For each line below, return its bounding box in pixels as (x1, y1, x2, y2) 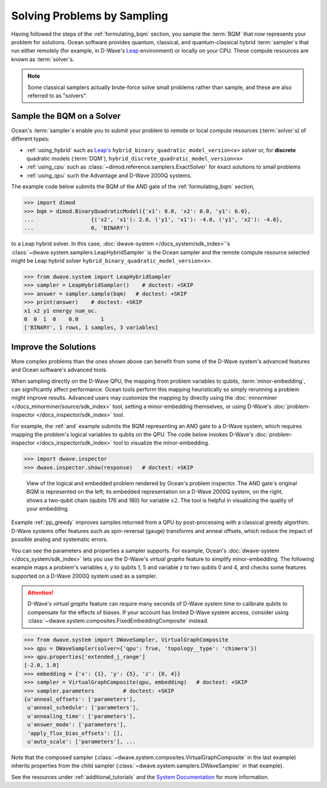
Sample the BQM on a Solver (11, 111, 121, 121)
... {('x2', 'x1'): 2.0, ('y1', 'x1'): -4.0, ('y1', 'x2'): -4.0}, (24, 216, 283, 223)
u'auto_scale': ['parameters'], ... (27, 738, 136, 745)
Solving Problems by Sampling (11, 9, 169, 22)
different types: (11, 135, 50, 142)
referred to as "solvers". (27, 91, 87, 99)
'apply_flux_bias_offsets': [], (27, 730, 124, 737)
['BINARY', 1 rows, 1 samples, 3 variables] (24, 324, 159, 331)
